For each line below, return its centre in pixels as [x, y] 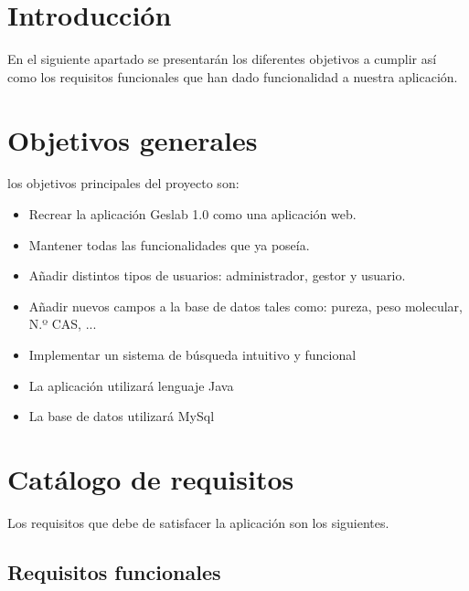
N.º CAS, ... [63, 324]
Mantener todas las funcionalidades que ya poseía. [169, 244]
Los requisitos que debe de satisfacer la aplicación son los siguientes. [198, 522]
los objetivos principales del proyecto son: [123, 183]
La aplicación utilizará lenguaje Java [131, 385]
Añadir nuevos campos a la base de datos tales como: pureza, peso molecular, [245, 306]
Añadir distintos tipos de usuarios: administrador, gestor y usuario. [217, 275]
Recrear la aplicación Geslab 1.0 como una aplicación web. [192, 214]
